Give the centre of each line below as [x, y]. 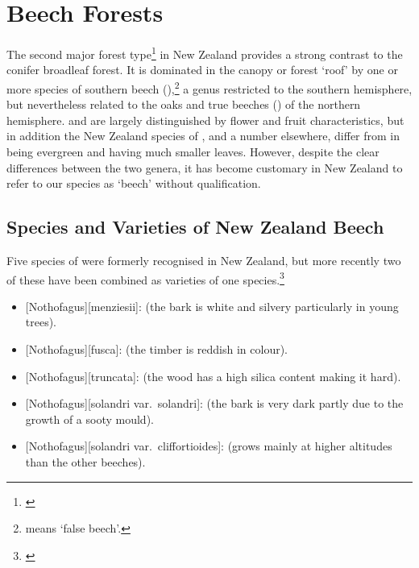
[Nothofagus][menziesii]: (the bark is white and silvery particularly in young [212, 306]
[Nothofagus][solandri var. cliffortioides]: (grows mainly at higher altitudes [209, 446]
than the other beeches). [85, 461]
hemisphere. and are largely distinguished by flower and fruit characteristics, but [205, 120]
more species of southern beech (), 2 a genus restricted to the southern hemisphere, [209, 87]
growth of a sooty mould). [89, 419]
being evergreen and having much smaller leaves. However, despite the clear [193, 151]
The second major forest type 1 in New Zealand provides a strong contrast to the [205, 53]
